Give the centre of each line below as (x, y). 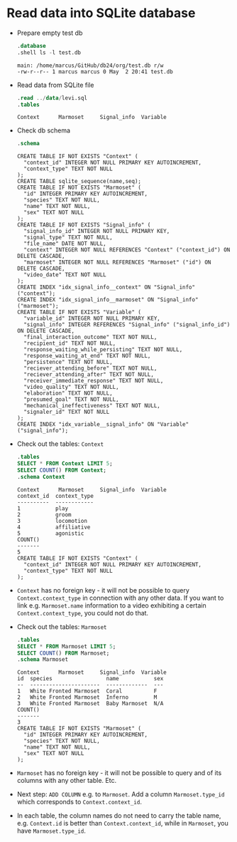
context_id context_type (55, 496)
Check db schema (44, 130)
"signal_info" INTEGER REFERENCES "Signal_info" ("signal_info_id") (127, 325)
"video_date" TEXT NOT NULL (65, 275)
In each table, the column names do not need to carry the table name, (119, 816)
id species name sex (90, 679)
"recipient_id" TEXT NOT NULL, (70, 343)
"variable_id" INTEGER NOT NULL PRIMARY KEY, (92, 318)
